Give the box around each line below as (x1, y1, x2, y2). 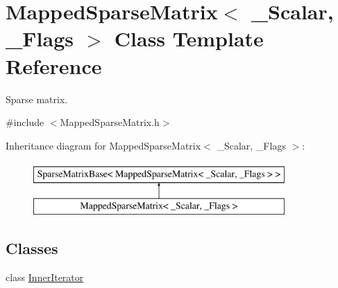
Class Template (114, 24, 264, 53)
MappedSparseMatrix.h (60, 115, 160, 129)
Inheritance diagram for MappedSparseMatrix (6, 138, 201, 152)
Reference (6, 51, 102, 80)
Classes (6, 237, 58, 258)
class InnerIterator (6, 269, 84, 284)
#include (6, 115, 44, 129)
